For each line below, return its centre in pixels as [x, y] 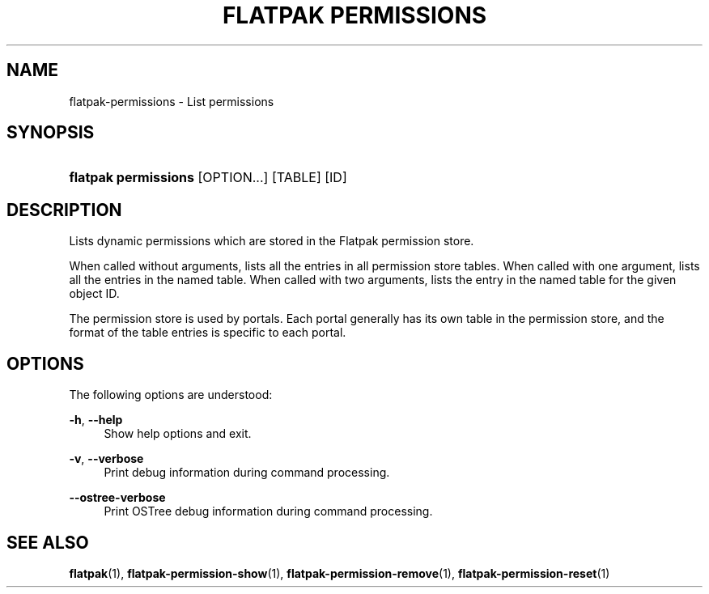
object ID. [94, 294]
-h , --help [96, 420]
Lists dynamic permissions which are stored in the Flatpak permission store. [272, 241]
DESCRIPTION [64, 210]
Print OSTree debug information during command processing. [268, 511]
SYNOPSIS [51, 133]
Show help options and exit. [178, 434]
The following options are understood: [171, 395]
